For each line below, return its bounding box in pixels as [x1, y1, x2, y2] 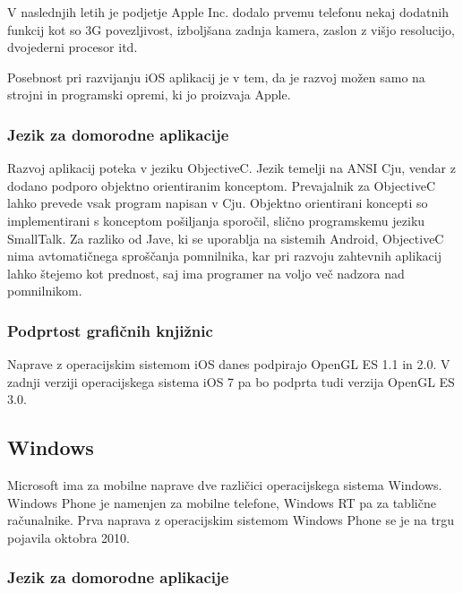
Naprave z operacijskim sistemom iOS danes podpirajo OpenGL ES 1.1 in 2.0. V [7, 355, 450, 374]
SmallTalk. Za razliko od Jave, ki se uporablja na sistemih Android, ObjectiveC [7, 228, 444, 247]
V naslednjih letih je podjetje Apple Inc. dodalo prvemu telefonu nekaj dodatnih [7, 3, 449, 21]
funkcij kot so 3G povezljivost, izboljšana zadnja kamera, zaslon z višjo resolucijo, [7, 20, 455, 39]
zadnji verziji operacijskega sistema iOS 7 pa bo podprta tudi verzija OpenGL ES [7, 372, 455, 391]
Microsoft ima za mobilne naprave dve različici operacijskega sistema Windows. [7, 476, 442, 494]
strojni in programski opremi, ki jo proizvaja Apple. [7, 85, 291, 104]
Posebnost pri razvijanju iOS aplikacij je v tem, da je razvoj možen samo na [7, 67, 425, 86]
